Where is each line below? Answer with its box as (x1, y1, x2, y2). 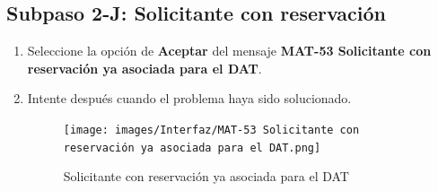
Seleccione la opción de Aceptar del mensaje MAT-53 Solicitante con (27, 41, 432, 60)
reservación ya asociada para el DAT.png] (63, 141, 321, 154)
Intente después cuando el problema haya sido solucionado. (27, 89, 352, 108)
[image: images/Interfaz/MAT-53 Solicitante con (63, 123, 360, 136)
